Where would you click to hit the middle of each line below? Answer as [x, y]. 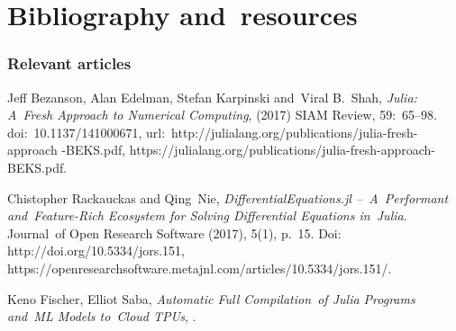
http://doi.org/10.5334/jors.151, [96, 250]
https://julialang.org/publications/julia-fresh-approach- [282, 150]
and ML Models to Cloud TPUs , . [102, 316]
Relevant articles [69, 63]
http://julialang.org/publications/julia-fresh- [295, 132]
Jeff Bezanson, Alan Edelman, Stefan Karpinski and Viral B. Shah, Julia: [212, 97]
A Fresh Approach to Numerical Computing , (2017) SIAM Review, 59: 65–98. [223, 115]
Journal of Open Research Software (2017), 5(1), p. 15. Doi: [174, 233]
